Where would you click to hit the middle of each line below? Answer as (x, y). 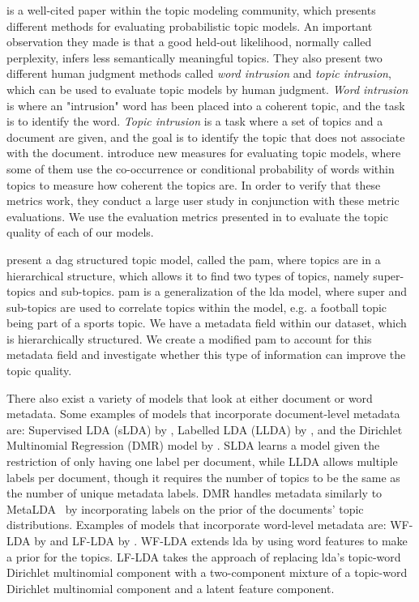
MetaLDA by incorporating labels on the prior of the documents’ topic (185, 508)
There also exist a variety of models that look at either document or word (190, 397)
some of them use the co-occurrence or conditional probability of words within (201, 168)
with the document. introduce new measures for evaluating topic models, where (204, 153)
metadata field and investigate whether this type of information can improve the (206, 354)
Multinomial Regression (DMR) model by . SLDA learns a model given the (193, 445)
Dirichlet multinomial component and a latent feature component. (171, 588)
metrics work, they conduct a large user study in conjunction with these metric (203, 201)
